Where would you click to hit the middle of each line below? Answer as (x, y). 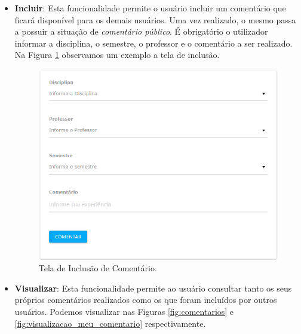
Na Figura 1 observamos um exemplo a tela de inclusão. (117, 55)
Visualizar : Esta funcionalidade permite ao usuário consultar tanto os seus (153, 288)
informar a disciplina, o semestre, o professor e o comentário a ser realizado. (153, 43)
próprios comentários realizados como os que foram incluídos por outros (146, 300)
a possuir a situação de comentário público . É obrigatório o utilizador (141, 31)
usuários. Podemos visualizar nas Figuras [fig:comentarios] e (124, 312)
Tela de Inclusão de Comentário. (98, 268)
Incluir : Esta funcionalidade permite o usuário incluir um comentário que (150, 8)
